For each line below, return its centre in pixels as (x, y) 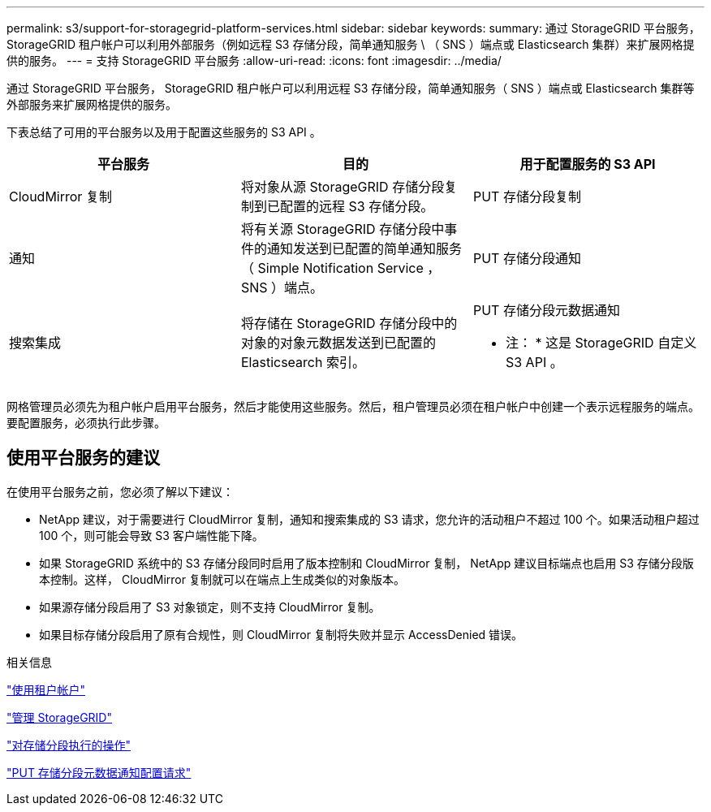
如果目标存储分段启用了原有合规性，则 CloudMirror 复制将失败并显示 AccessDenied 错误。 (281, 634)
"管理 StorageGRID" (59, 717)
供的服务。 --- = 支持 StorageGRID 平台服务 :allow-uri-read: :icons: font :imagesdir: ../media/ (254, 60)
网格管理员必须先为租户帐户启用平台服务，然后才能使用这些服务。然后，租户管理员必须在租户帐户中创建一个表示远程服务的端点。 (353, 406)
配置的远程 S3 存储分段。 (357, 206)
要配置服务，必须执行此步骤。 (86, 423)
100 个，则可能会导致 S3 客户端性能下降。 (151, 535)
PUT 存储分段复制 (527, 197)
